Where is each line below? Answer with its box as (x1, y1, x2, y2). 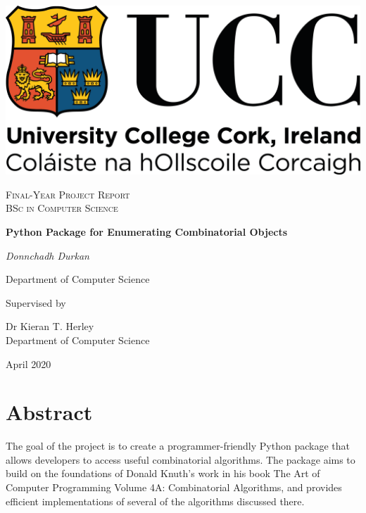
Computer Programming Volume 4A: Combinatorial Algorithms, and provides (6, 480, 342, 495)
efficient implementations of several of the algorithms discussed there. (6, 493, 305, 508)
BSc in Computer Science (6, 201, 118, 215)
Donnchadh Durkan (6, 248, 89, 262)
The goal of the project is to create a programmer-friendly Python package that (6, 438, 350, 453)
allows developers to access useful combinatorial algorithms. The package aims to (6, 452, 355, 467)
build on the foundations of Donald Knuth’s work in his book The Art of (6, 466, 320, 481)
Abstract (6, 398, 93, 426)
